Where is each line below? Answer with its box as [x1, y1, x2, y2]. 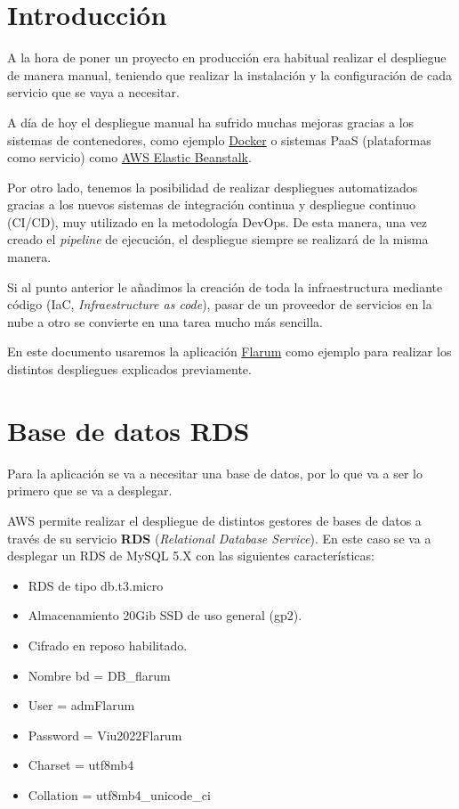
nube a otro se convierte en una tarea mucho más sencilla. [7, 312, 323, 331]
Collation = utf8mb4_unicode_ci [28, 785, 211, 804]
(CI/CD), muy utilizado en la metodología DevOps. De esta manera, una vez [7, 212, 428, 231]
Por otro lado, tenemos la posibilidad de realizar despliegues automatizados [7, 177, 418, 196]
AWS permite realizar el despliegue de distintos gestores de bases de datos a [7, 511, 422, 529]
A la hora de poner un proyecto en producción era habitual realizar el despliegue [7, 48, 447, 67]
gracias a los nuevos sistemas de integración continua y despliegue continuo [7, 195, 416, 214]
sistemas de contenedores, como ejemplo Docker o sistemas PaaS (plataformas [7, 130, 431, 149]
